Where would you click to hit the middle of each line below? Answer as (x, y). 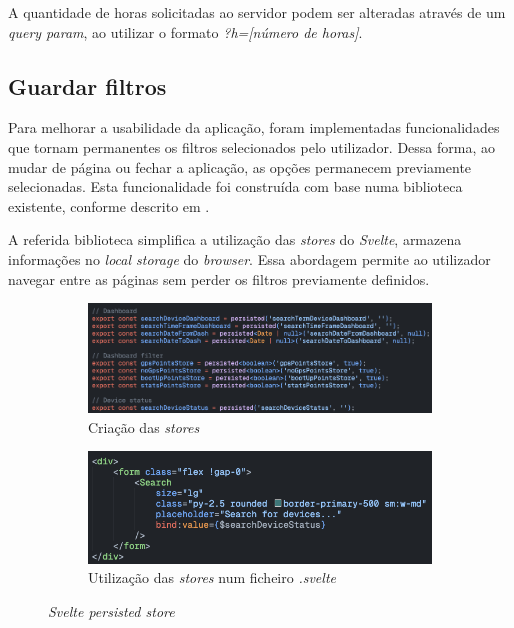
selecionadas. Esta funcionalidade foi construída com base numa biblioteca (235, 186)
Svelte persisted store (111, 610)
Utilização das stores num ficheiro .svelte (212, 577)
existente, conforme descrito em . (109, 205)
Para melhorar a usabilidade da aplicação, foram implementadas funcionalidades (254, 127)
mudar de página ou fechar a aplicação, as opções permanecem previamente (240, 166)
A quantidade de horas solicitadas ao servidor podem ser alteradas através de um (257, 12)
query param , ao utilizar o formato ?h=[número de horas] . (185, 31)
